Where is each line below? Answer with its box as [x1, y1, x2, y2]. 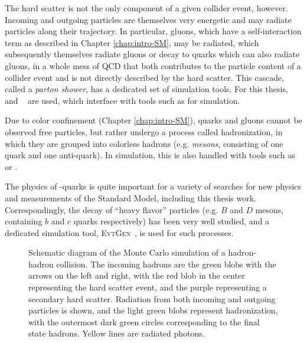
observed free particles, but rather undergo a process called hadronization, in [5, 125, 283, 138]
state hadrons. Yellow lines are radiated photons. [28, 327, 205, 339]
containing [5, 215, 43, 227]
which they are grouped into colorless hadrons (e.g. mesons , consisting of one [5, 137, 283, 149]
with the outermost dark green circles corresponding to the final [28, 315, 260, 328]
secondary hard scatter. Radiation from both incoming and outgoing [28, 292, 276, 305]
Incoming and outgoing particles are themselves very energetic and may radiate [5, 13, 292, 25]
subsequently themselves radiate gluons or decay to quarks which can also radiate [5, 48, 300, 60]
